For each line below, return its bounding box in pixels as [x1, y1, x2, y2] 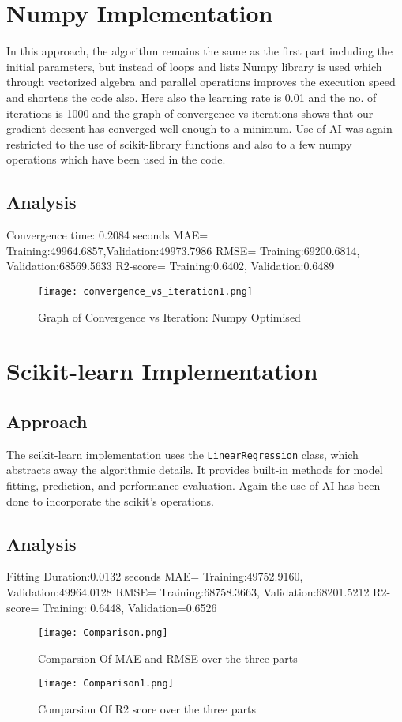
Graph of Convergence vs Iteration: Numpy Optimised [38, 308, 301, 325]
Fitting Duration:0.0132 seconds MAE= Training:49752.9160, [6, 568, 303, 585]
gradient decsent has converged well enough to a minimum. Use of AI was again [6, 120, 393, 137]
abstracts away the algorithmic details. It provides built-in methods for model [6, 461, 383, 478]
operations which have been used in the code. [6, 151, 226, 167]
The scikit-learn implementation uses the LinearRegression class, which [6, 446, 359, 462]
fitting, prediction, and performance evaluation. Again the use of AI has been [6, 476, 381, 493]
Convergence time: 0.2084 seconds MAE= [6, 227, 209, 243]
